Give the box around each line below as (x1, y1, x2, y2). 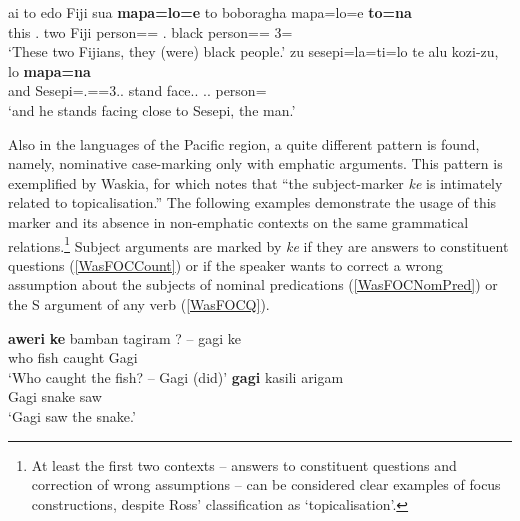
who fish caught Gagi (8, 347, 138, 368)
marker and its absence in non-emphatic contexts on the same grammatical (8, 211, 469, 232)
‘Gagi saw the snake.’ (8, 405, 136, 426)
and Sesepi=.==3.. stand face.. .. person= (8, 80, 267, 101)
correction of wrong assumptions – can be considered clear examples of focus (31, 474, 501, 495)
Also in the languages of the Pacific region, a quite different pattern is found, (8, 133, 480, 154)
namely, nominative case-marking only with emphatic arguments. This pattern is (8, 153, 503, 174)
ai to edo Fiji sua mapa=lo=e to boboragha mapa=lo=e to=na (8, 2, 412, 22)
